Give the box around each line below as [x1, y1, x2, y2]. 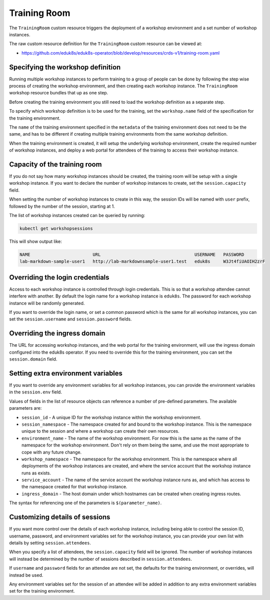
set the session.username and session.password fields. [9, 316, 132, 322]
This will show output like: [9, 238, 62, 244]
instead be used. [9, 572, 44, 578]
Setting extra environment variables [9, 369, 123, 377]
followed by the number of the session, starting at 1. [9, 203, 115, 209]
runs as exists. [21, 470, 52, 476]
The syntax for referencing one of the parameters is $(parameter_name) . [9, 500, 162, 506]
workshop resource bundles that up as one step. [9, 90, 108, 96]
